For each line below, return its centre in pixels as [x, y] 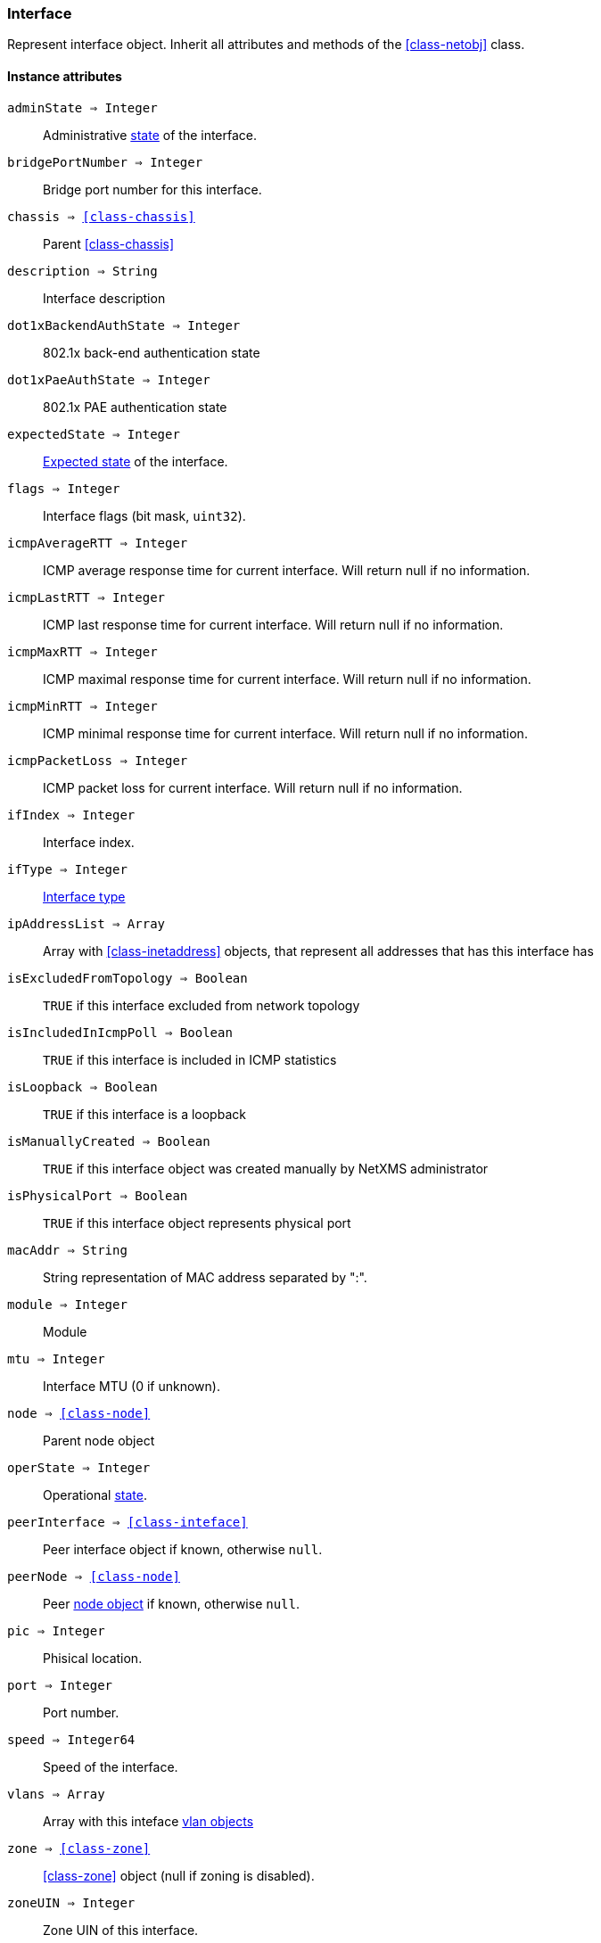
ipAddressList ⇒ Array [86, 923]
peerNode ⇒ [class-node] [94, 1576]
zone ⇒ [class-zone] [79, 1848]
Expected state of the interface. [136, 461]
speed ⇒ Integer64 [71, 1739]
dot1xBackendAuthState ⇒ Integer [124, 325]
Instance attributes [65, 76]
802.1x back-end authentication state [152, 352]
